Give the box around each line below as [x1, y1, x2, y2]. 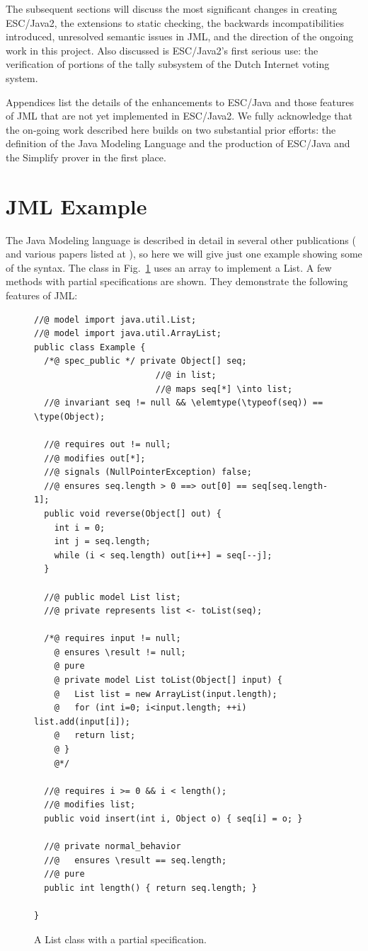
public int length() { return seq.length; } [44, 882, 257, 893]
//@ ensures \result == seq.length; [44, 855, 227, 865]
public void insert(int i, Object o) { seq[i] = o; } [44, 814, 303, 824]
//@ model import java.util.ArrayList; [34, 328, 222, 339]
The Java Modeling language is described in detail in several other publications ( [6, 232, 356, 247]
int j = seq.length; [54, 536, 151, 547]
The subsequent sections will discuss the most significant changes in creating [6, 1, 338, 16]
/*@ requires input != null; [44, 633, 181, 644]
